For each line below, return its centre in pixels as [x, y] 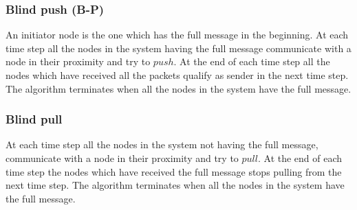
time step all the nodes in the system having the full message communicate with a [178, 48]
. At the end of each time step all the [252, 61]
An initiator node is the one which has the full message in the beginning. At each [177, 35]
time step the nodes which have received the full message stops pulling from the [174, 171]
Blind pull [34, 119]
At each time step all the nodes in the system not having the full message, [162, 144]
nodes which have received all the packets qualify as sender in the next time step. [177, 75]
